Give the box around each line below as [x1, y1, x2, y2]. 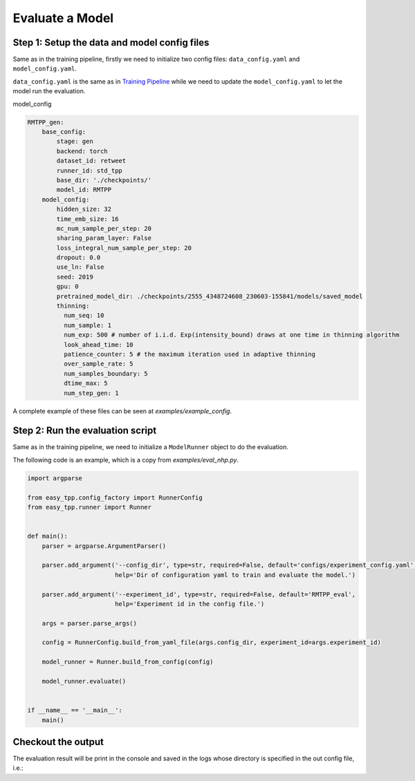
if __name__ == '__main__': [27, 706, 122, 715]
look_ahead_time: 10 [63, 341, 134, 348]
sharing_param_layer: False [56, 234, 152, 242]
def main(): [27, 532, 68, 540]
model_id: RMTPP [56, 186, 112, 194]
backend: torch [56, 147, 109, 155]
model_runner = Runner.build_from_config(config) [41, 658, 214, 666]
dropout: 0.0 [56, 254, 101, 262]
